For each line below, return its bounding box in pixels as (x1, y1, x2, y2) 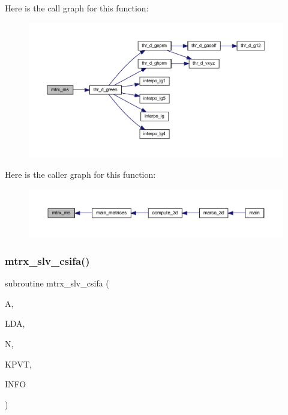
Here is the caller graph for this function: (5, 168, 156, 181)
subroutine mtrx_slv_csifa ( (5, 277, 109, 289)
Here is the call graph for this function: (5, 2, 149, 14)
